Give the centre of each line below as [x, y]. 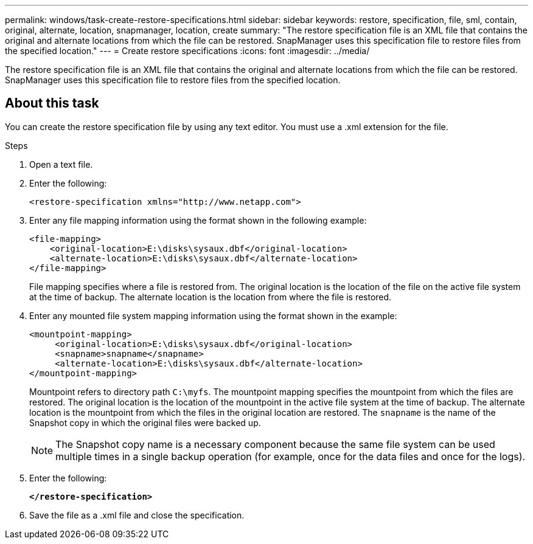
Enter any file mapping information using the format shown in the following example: [198, 220]
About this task [52, 103]
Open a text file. [61, 164]
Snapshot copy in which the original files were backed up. [145, 422]
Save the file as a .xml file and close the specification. [137, 515]
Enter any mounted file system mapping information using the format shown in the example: [213, 315]
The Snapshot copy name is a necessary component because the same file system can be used [275, 444]
